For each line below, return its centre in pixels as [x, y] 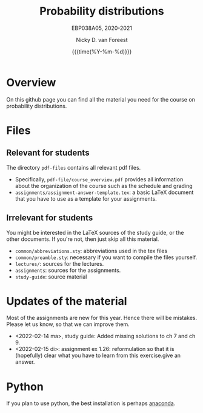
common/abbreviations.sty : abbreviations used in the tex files [91, 251]
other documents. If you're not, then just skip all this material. [83, 239]
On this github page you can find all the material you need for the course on [101, 99]
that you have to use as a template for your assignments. [86, 198]
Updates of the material [67, 301]
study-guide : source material [51, 276]
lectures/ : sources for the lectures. [59, 263]
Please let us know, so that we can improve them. [68, 324]
